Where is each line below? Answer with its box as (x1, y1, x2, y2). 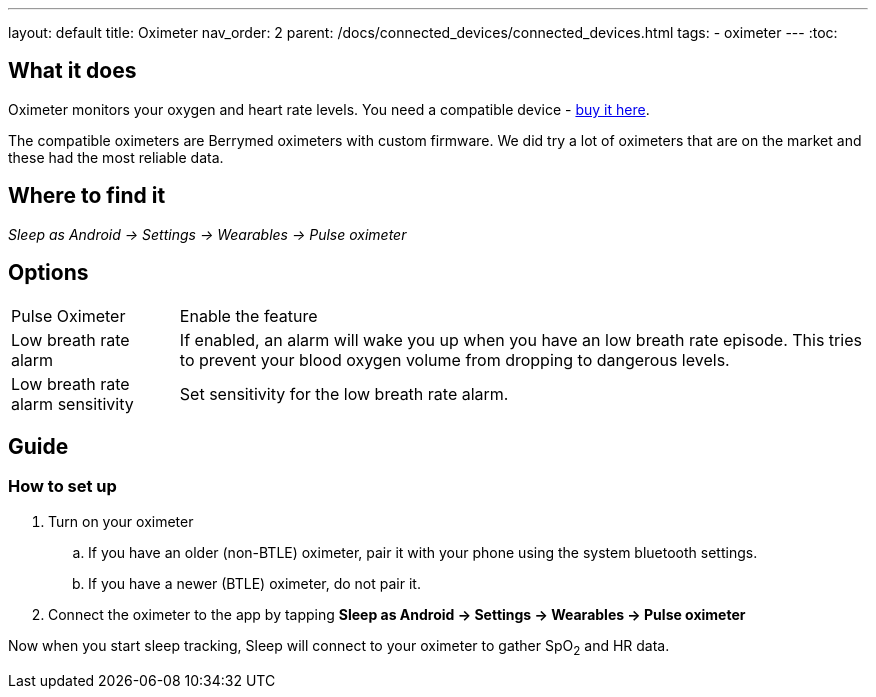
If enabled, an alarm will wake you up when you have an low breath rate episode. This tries (179, 329, 862, 350)
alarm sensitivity (11, 393, 134, 414)
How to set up (8, 476, 117, 497)
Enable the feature (179, 305, 318, 326)
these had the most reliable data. (8, 148, 224, 166)
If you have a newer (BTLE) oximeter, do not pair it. (88, 574, 421, 592)
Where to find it (8, 183, 166, 209)
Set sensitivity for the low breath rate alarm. (179, 383, 509, 404)
